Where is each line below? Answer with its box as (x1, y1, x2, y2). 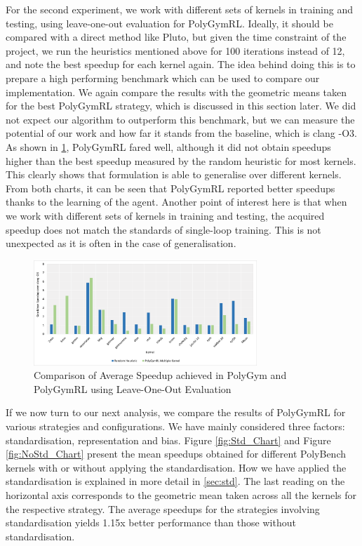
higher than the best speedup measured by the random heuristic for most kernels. (6, 153, 356, 168)
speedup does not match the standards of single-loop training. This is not (6, 222, 321, 237)
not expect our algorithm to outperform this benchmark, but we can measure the (6, 112, 355, 126)
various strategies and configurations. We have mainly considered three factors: (6, 419, 345, 434)
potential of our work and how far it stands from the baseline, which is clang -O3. (6, 126, 357, 140)
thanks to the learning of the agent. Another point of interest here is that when (6, 194, 347, 209)
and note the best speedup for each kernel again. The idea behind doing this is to (6, 57, 356, 72)
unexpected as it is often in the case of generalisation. (6, 236, 236, 251)
